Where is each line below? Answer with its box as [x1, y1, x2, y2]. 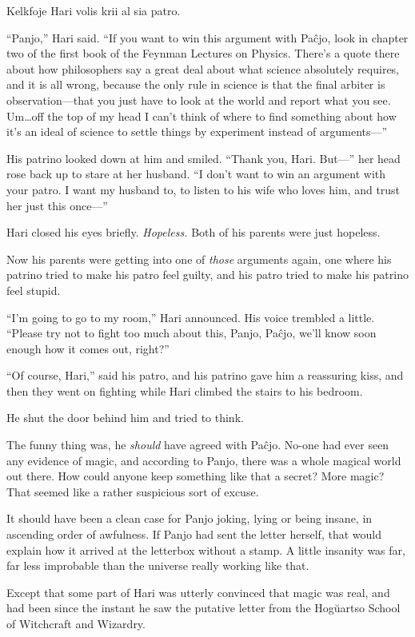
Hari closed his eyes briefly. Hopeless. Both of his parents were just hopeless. [6, 224, 381, 241]
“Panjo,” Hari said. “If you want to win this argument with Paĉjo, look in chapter [6, 29, 409, 46]
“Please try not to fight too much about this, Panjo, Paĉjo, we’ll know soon [6, 324, 377, 341]
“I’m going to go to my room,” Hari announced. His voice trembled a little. [6, 309, 375, 325]
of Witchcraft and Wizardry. [6, 615, 146, 631]
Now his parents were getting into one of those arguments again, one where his [6, 250, 392, 267]
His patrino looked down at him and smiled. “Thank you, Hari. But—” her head [6, 149, 401, 166]
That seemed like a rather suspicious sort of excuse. [6, 483, 259, 500]
